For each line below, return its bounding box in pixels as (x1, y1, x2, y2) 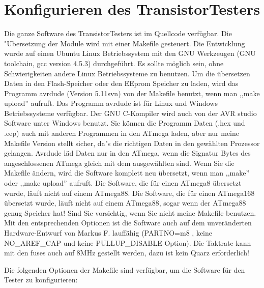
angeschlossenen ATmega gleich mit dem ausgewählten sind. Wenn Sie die (4, 157, 234, 168)
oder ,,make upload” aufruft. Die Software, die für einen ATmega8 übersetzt (4, 178, 242, 188)
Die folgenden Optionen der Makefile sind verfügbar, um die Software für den (4, 264, 245, 275)
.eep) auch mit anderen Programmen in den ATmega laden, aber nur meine (4, 128, 239, 138)
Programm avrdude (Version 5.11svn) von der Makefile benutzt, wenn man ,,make (4, 88, 260, 98)
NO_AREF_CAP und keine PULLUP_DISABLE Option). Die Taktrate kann (4, 237, 251, 248)
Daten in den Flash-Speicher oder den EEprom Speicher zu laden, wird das (4, 78, 239, 89)
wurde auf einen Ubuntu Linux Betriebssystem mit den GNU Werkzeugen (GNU (4, 48, 256, 59)
